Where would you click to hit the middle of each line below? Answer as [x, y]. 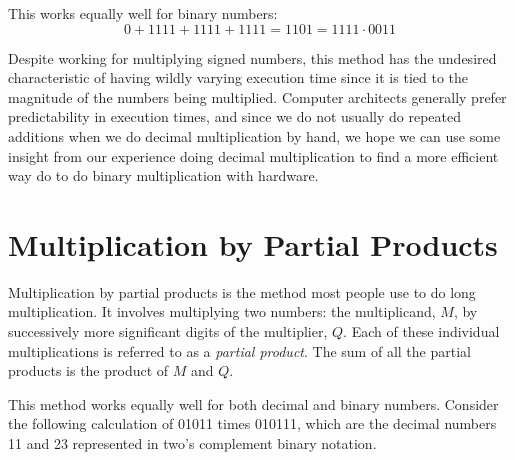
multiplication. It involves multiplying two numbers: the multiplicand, [222, 311]
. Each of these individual [421, 331]
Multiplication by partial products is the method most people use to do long [242, 291]
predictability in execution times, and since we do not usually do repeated [234, 116]
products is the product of [88, 370]
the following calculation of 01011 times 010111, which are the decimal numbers [252, 423]
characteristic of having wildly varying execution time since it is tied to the [238, 77]
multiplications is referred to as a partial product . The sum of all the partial [239, 350]
